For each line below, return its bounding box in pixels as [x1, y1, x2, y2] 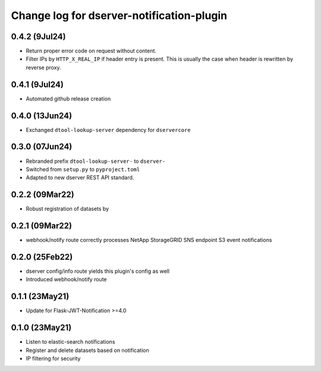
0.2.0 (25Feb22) [11, 251, 73, 262]
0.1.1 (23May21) [11, 291, 70, 301]
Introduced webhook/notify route [26, 276, 107, 283]
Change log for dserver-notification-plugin [11, 9, 228, 22]
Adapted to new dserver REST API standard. [26, 174, 134, 181]
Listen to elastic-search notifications [26, 338, 115, 345]
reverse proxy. [26, 64, 62, 71]
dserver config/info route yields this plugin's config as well [26, 268, 169, 275]
